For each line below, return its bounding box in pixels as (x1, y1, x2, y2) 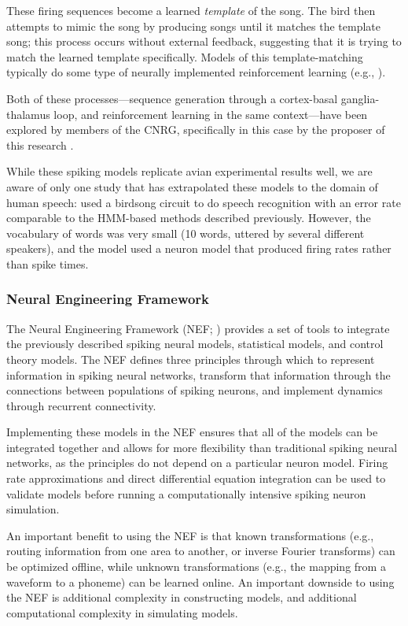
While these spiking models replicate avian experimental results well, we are (6, 163, 373, 180)
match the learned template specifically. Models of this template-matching (6, 48, 363, 65)
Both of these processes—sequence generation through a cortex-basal (6, 90, 338, 106)
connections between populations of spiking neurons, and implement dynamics (6, 382, 383, 398)
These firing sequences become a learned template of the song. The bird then (6, 2, 376, 18)
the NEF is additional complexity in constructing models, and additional (6, 589, 357, 606)
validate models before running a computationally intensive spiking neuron (6, 485, 366, 502)
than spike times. (6, 255, 89, 272)
